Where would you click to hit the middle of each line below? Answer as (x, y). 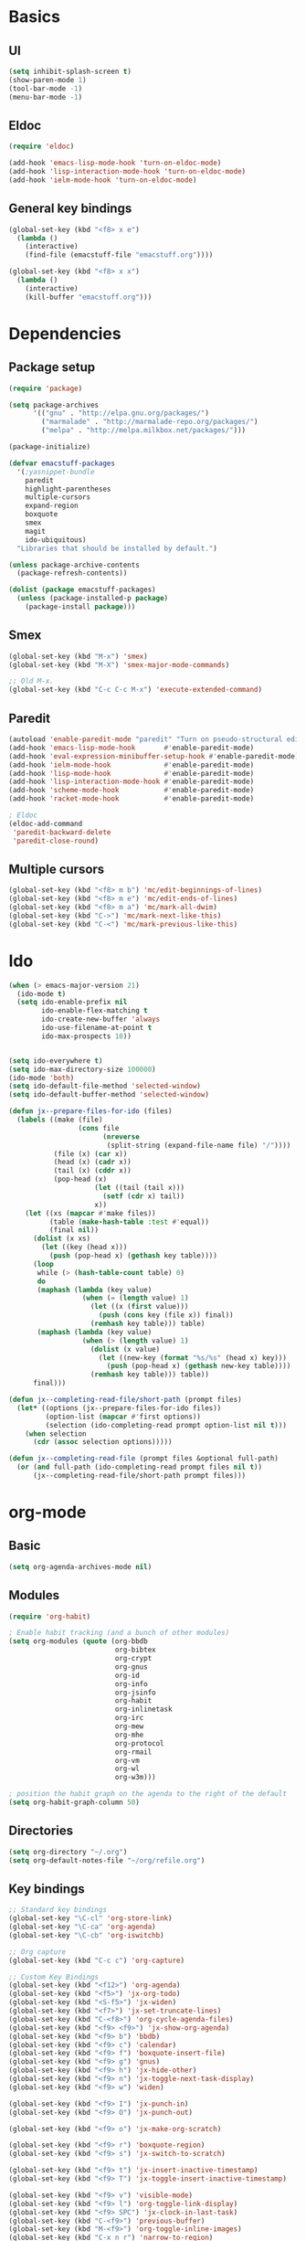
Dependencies (65, 333)
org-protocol (140, 1743)
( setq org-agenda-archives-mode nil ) (80, 1567)
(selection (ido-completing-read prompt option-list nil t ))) (166, 1425)
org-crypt (133, 1659)
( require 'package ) (46, 388)
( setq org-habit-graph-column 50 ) (74, 1802)
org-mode (47, 1512)
